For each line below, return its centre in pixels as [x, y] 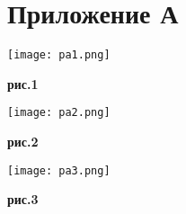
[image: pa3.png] [59, 170]
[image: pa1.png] [59, 55]
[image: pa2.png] [59, 113]
